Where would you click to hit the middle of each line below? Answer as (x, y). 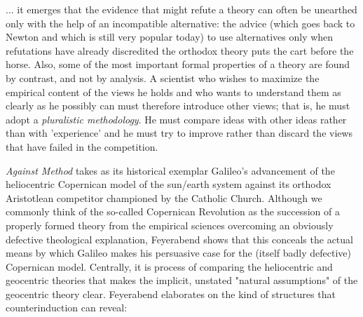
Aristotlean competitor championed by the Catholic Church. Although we (164, 197)
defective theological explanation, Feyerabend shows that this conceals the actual (179, 239)
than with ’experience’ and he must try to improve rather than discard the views (179, 133)
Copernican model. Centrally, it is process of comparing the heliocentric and (169, 266)
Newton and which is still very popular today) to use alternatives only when (170, 37)
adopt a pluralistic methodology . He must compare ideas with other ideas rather (176, 119)
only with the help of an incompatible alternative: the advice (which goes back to (180, 23)
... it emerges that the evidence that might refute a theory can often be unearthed (181, 9)
